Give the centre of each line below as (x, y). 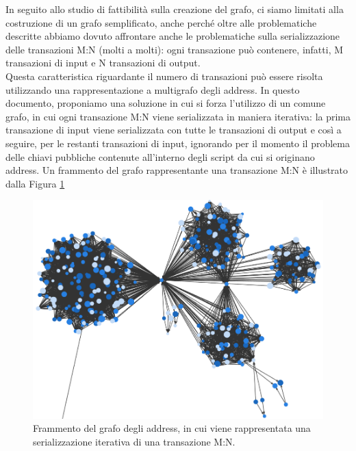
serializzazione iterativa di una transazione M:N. (134, 441)
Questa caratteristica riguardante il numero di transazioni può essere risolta (164, 76)
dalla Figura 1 (35, 183)
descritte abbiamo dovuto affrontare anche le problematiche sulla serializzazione (173, 36)
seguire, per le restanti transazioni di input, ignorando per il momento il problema (178, 143)
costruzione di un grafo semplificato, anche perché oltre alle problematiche (161, 22)
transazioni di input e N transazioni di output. (103, 63)
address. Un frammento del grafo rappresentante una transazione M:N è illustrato (177, 170)
